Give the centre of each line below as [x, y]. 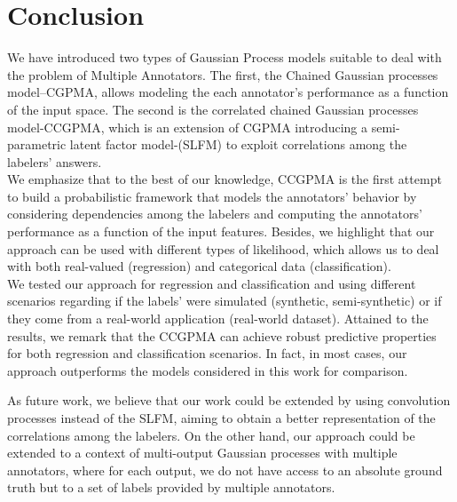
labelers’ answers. [55, 161]
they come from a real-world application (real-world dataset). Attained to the [218, 319]
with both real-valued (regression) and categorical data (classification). [199, 266]
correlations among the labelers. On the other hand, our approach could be [211, 435]
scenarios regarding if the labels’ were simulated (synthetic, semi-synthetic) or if [225, 301]
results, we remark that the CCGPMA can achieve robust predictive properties [222, 335]
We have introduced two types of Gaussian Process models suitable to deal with [225, 57]
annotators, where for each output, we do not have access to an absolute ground [225, 470]
